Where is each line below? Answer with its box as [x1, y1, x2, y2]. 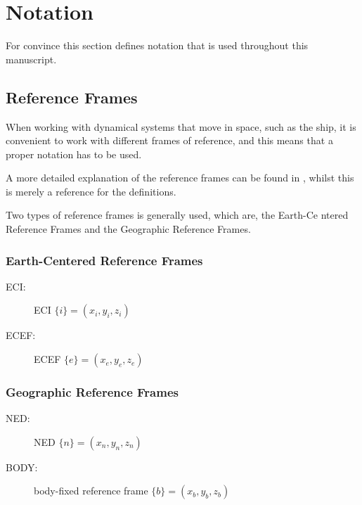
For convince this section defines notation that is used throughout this [6, 38, 309, 53]
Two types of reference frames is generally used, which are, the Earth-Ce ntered [6, 207, 349, 222]
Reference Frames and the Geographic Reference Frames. [6, 222, 251, 236]
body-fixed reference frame [34, 483, 148, 498]
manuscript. [6, 51, 57, 66]
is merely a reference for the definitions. [6, 184, 176, 198]
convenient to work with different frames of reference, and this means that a [6, 133, 333, 148]
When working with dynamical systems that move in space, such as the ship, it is [6, 119, 356, 134]
